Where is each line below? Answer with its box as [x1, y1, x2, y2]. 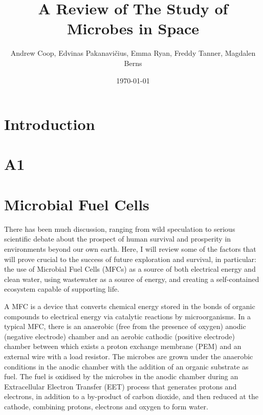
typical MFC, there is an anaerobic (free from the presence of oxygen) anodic [4, 321, 246, 332]
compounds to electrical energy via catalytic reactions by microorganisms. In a [4, 311, 251, 321]
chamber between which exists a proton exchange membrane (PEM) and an [4, 341, 242, 352]
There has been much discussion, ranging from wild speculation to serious [4, 223, 235, 234]
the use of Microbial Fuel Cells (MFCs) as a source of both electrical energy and [4, 264, 256, 274]
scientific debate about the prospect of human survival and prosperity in [4, 233, 231, 244]
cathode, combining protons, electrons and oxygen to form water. [4, 401, 208, 411]
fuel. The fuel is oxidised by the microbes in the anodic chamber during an [4, 371, 238, 382]
